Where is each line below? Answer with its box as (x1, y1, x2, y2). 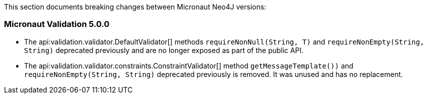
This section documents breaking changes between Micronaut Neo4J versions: (4, 2, 266, 11)
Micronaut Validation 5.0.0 (4, 19, 110, 29)
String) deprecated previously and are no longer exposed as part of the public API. (24, 45, 304, 54)
